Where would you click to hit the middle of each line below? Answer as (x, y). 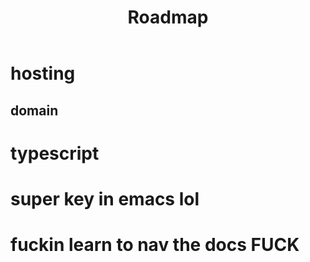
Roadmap (168, 17)
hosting (43, 73)
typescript (55, 153)
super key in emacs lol (105, 198)
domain (34, 110)
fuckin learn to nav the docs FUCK (155, 245)
